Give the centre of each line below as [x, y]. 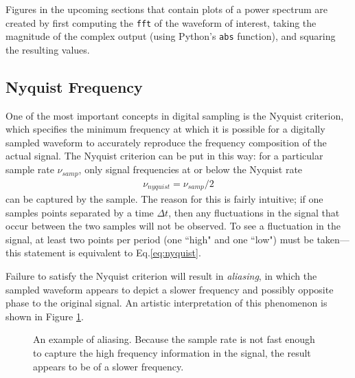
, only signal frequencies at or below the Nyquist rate [191, 169]
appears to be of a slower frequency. [108, 366]
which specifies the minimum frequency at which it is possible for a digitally [165, 129]
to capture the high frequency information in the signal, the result [172, 352]
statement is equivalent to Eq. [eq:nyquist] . [113, 253]
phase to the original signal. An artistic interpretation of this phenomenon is [167, 303]
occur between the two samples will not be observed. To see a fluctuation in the [173, 226]
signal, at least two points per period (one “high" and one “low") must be [160, 239]
